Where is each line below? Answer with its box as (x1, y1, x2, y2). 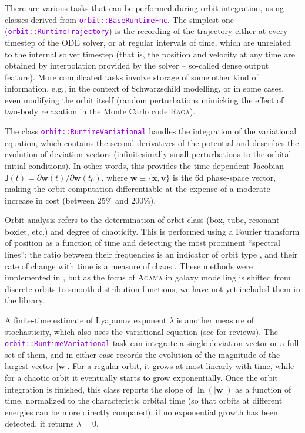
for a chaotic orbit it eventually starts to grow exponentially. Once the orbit (5, 371, 278, 384)
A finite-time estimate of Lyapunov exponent (5, 314, 167, 326)
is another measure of (176, 314, 254, 326)
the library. (5, 294, 45, 306)
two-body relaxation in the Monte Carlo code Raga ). (5, 105, 196, 117)
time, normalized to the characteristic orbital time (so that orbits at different (5, 394, 283, 407)
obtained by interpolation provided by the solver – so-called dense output (5, 59, 269, 72)
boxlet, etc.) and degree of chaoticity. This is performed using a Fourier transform (5, 225, 300, 237)
